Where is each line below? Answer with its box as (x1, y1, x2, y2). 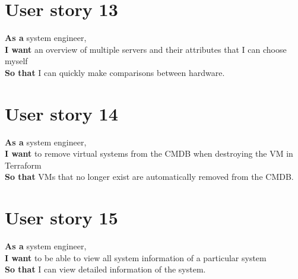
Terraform (5, 158, 42, 171)
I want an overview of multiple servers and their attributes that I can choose (5, 43, 287, 55)
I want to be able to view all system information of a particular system (5, 251, 267, 264)
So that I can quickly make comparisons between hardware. (5, 66, 225, 78)
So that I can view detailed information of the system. (5, 263, 206, 275)
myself (5, 55, 28, 67)
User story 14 (5, 101, 118, 125)
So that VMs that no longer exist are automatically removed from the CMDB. (5, 170, 294, 183)
